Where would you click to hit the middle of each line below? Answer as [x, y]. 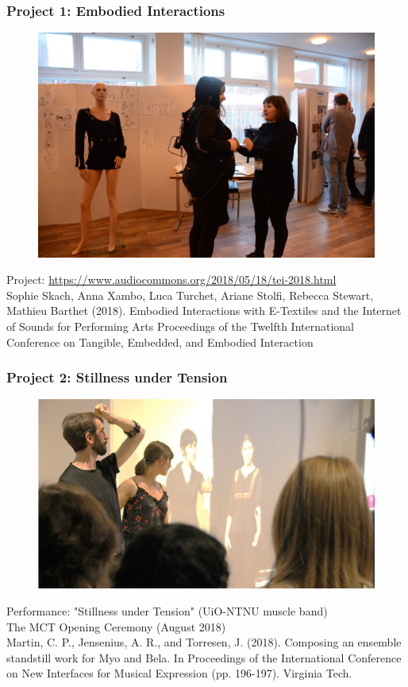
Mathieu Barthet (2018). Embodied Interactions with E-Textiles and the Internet [204, 311]
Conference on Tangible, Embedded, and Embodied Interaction [160, 342]
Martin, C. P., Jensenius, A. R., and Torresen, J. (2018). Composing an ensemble [204, 642]
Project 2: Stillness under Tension [117, 377]
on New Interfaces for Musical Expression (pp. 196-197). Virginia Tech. [179, 673]
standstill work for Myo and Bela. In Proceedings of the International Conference [204, 657]
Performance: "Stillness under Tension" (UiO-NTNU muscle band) [167, 611]
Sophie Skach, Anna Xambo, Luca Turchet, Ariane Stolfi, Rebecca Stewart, [190, 295]
